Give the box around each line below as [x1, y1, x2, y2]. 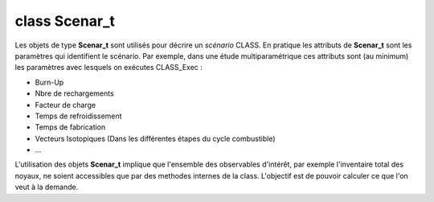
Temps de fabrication [35, 122, 106, 132]
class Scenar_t [14, 12, 116, 30]
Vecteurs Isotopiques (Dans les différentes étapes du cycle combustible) [35, 134, 276, 143]
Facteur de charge [35, 100, 96, 109]
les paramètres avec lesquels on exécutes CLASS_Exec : [14, 63, 203, 72]
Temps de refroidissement [35, 111, 122, 121]
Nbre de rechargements [35, 89, 114, 98]
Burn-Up [35, 77, 64, 87]
